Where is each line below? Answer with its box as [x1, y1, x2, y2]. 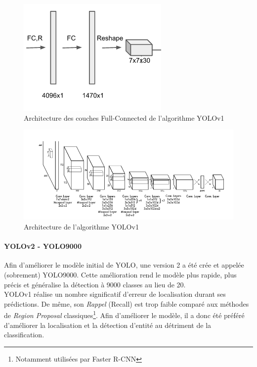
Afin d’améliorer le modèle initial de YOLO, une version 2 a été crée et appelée [4, 260, 244, 270]
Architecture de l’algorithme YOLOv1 [24, 221, 139, 231]
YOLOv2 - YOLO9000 [4, 241, 82, 251]
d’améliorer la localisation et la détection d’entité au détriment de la [4, 320, 212, 330]
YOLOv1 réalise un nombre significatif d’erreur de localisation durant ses [4, 289, 226, 299]
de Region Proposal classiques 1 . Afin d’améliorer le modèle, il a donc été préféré [4, 309, 245, 320]
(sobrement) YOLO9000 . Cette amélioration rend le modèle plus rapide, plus [4, 269, 237, 279]
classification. [4, 329, 44, 340]
